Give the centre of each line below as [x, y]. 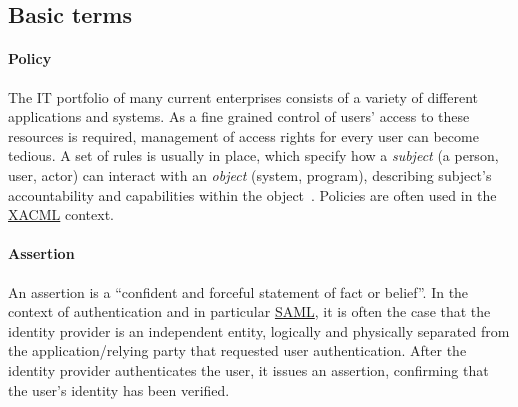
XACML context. [61, 214]
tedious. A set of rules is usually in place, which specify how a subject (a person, [253, 155]
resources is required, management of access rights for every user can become [243, 135]
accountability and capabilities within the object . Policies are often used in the [252, 194]
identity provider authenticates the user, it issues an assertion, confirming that [248, 369]
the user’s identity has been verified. [119, 389]
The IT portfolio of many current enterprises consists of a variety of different [243, 96]
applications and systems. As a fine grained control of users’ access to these [239, 116]
